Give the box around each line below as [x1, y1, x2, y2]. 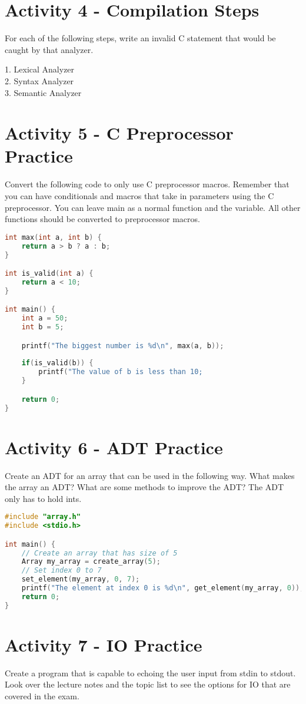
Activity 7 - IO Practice [5, 632, 202, 656]
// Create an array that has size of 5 [21, 548, 178, 557]
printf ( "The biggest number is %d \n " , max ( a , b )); [21, 341, 224, 350]
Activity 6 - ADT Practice [5, 435, 223, 459]
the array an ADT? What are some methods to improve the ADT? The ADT [5, 481, 284, 493]
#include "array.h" [5, 513, 81, 521]
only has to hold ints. [5, 492, 82, 504]
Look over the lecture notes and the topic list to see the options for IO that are [5, 678, 291, 690]
